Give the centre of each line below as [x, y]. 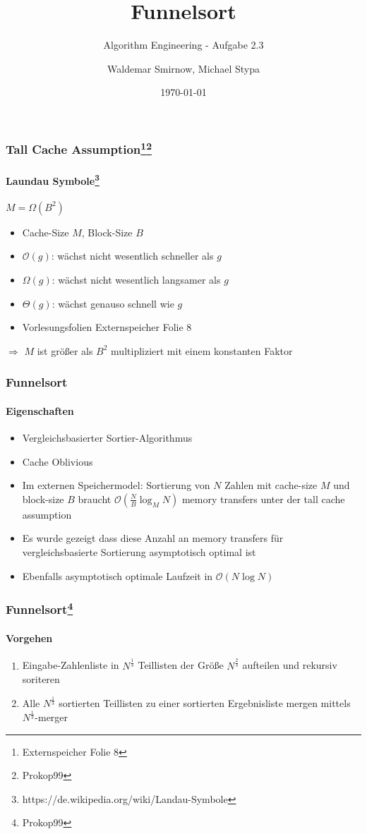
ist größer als [65, 350]
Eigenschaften [40, 410]
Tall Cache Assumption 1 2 [79, 148]
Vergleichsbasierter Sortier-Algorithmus [107, 437]
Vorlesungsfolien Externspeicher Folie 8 [107, 327]
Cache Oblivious [58, 461]
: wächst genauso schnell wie [113, 303]
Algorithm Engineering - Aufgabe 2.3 [183, 45]
